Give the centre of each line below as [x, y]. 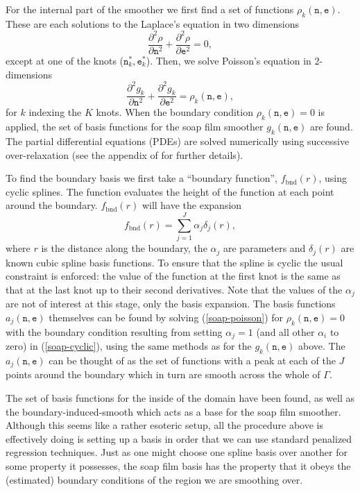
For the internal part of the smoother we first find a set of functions [150, 9]
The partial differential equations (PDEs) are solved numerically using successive [178, 141]
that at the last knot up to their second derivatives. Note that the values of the [174, 289]
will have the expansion [192, 205]
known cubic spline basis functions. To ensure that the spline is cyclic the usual [174, 262]
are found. [331, 127]
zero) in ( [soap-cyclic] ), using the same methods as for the [129, 346]
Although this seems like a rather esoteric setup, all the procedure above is [164, 425]
